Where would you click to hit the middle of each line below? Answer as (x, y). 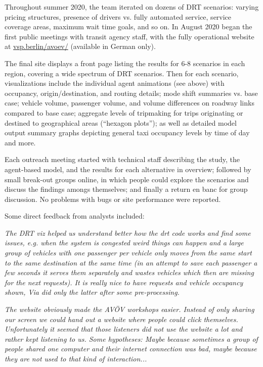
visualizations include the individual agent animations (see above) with (115, 83)
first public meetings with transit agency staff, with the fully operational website (129, 36)
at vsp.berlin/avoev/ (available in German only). (80, 46)
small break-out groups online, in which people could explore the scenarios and (127, 179)
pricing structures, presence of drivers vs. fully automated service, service (118, 16)
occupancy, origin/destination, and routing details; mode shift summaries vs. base (131, 93)
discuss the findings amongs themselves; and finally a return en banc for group (126, 189)
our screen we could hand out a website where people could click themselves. (121, 319)
